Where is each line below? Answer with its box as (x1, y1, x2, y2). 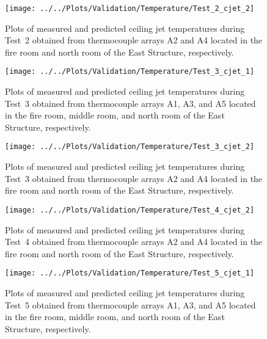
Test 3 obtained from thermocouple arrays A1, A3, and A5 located (5, 97, 256, 109)
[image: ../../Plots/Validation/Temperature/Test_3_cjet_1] (5, 67, 255, 76)
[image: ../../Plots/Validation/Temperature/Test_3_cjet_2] (5, 142, 255, 151)
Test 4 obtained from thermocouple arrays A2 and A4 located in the (5, 235, 263, 248)
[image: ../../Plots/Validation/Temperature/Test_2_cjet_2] (5, 4, 255, 13)
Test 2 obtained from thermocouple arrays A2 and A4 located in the (5, 34, 263, 46)
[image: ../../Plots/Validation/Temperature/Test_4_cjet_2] (5, 205, 255, 214)
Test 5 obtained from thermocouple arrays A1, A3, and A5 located (5, 298, 256, 311)
